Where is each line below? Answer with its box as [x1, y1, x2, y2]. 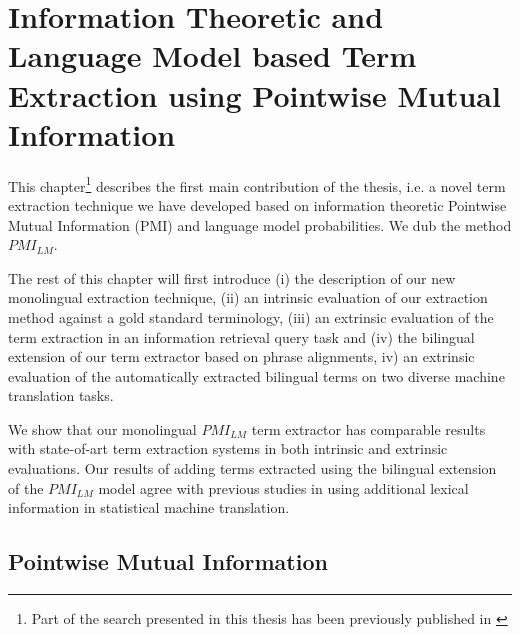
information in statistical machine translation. [8, 497, 290, 518]
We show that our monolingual [8, 418, 197, 439]
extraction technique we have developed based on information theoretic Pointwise [8, 194, 507, 215]
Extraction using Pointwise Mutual [8, 74, 501, 115]
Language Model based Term [8, 35, 417, 76]
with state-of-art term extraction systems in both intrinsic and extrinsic [8, 438, 448, 459]
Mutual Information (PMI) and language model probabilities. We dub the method [8, 214, 512, 235]
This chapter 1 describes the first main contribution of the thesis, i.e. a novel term [8, 172, 506, 196]
